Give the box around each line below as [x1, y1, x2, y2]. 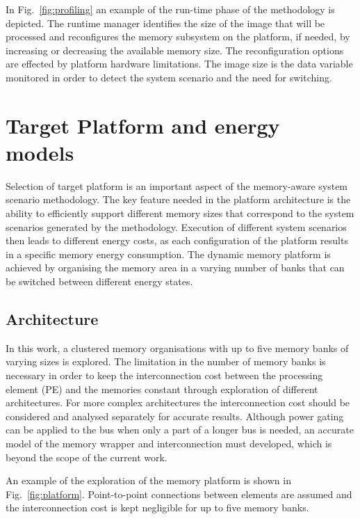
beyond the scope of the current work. [6, 449, 167, 464]
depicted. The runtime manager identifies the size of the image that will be [6, 15, 325, 30]
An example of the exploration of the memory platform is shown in [6, 473, 291, 488]
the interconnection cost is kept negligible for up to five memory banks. [6, 500, 309, 515]
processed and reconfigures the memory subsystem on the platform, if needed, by [6, 29, 350, 44]
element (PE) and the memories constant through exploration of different [6, 381, 318, 396]
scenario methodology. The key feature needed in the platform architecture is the [6, 192, 351, 207]
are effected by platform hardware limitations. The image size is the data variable [6, 56, 353, 71]
